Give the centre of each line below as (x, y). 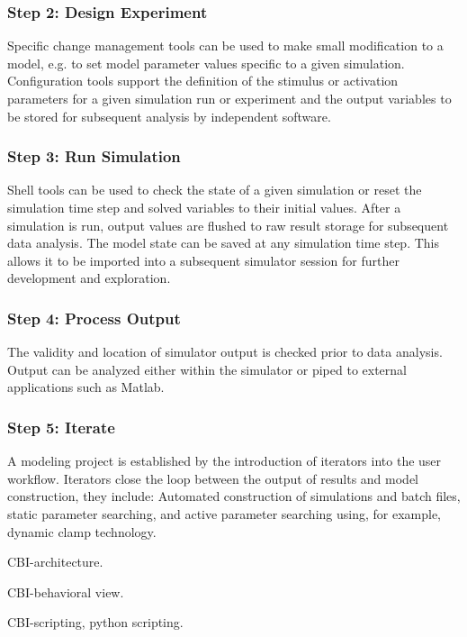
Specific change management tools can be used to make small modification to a (225, 45)
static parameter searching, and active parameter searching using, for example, (225, 513)
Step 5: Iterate (61, 427)
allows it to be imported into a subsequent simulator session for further (203, 260)
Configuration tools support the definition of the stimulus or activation (203, 81)
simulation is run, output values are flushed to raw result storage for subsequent (228, 225)
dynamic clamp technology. (82, 531)
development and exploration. (89, 278)
